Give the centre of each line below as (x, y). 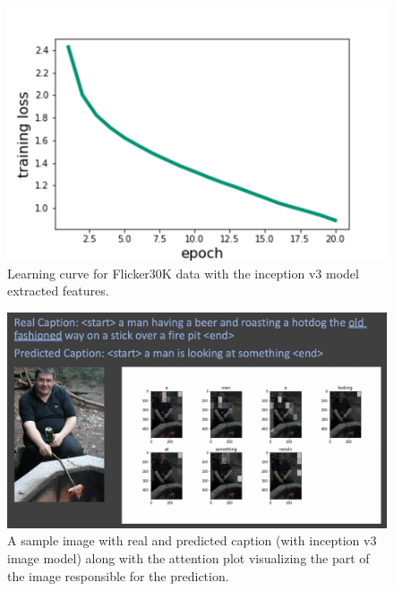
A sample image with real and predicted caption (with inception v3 (192, 540)
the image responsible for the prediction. (118, 575)
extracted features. (58, 291)
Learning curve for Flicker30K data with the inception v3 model (183, 273)
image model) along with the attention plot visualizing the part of (188, 557)
